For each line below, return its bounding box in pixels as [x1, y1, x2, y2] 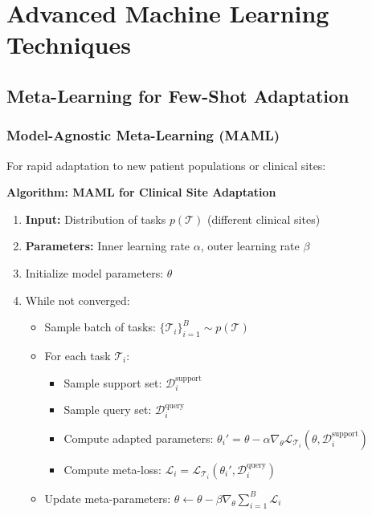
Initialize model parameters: [25, 264, 164, 281]
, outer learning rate [200, 237, 300, 254]
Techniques [6, 28, 131, 61]
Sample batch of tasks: [44, 318, 156, 335]
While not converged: [25, 291, 130, 308]
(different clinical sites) [206, 210, 321, 227]
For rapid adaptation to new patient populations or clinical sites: [6, 156, 326, 173]
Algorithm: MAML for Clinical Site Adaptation [6, 184, 276, 201]
